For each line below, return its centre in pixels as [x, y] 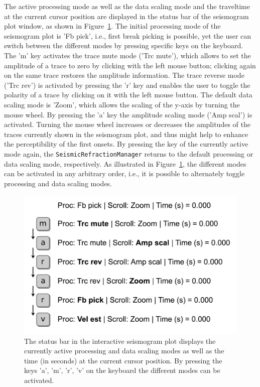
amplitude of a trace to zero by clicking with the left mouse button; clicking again [130, 65]
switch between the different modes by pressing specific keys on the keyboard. [124, 45]
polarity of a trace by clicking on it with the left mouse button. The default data [128, 95]
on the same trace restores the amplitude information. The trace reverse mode [124, 75]
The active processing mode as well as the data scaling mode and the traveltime [127, 6]
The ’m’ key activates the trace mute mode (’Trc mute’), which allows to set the [127, 55]
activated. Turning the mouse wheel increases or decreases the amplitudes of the [127, 124]
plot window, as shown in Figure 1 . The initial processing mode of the [112, 26]
